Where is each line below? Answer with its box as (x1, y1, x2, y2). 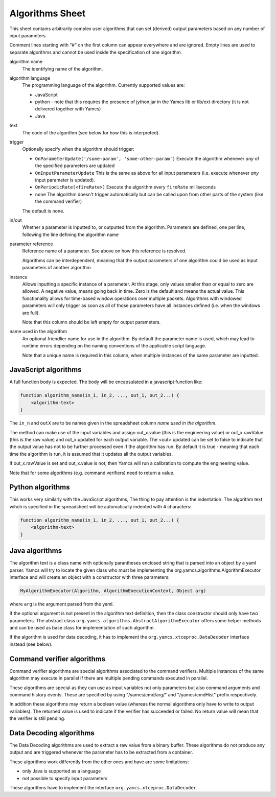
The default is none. (22, 207, 65, 214)
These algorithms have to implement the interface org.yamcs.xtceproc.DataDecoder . (9, 784, 198, 790)
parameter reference (9, 241, 53, 247)
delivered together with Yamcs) (35, 106, 101, 112)
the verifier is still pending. (9, 715, 66, 721)
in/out (9, 217, 22, 223)
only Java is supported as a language (22, 768, 101, 774)
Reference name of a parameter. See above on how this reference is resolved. (22, 248, 187, 254)
